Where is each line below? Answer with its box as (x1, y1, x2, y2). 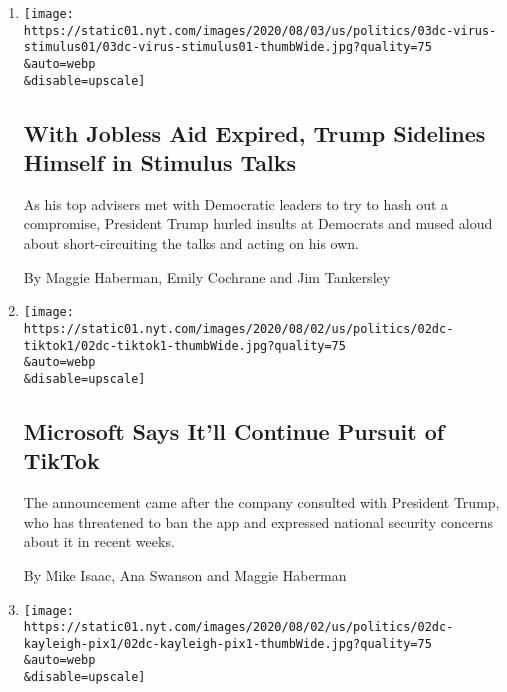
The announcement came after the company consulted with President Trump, (23, 492, 500, 513)
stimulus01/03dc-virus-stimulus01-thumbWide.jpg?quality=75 (23, 40, 432, 55)
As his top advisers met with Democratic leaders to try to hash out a (23, 193, 449, 214)
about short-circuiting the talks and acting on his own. (23, 233, 359, 254)
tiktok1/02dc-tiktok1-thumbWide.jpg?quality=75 (23, 338, 346, 353)
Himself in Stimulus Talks (23, 147, 296, 178)
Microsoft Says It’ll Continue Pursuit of (23, 415, 445, 446)
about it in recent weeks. (23, 531, 175, 552)
